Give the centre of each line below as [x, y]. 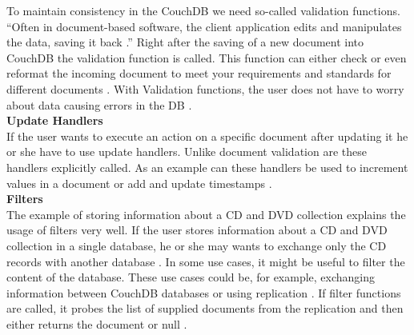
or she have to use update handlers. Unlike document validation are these [187, 152]
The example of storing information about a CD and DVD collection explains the [206, 214]
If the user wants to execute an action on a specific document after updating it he [207, 136]
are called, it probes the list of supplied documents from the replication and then [205, 308]
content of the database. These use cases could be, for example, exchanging [191, 277]
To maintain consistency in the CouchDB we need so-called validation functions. [203, 10]
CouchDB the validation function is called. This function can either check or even [207, 57]
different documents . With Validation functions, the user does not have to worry [205, 88]
